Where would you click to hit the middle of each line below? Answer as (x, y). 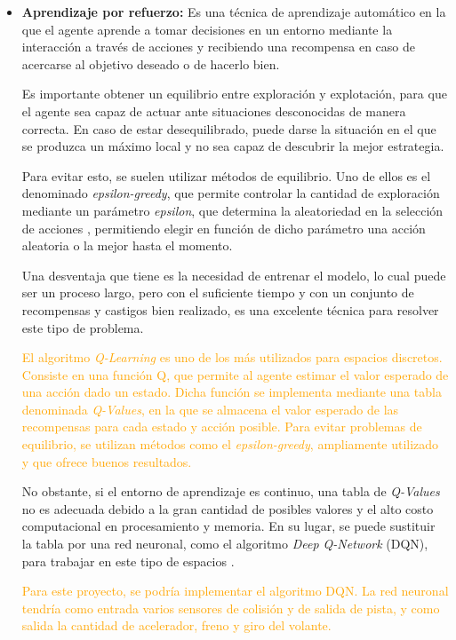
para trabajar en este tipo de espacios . (128, 561)
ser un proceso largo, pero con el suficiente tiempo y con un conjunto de (218, 292)
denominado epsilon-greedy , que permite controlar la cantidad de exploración (231, 193)
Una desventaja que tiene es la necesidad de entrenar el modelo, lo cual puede (234, 275)
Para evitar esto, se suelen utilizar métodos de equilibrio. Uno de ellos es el (226, 175)
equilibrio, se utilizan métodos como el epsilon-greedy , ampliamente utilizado (230, 444)
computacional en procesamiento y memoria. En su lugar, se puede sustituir (228, 526)
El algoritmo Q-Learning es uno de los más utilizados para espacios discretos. (232, 357)
